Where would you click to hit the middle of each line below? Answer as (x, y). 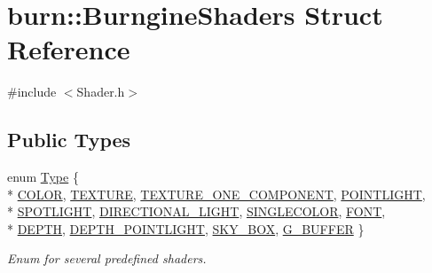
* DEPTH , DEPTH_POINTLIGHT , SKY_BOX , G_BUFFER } (186, 228)
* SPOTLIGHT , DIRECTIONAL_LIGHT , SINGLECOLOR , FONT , (196, 211)
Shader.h (101, 92)
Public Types (69, 140)
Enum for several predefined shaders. (107, 258)
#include (32, 92)
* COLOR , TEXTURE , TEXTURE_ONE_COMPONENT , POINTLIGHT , (216, 194)
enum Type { (43, 177)
